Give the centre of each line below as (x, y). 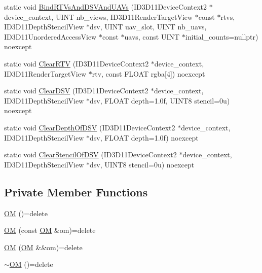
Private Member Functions (76, 192)
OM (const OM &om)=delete (50, 230)
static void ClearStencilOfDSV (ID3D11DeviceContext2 (90, 155)
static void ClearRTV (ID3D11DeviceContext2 (77, 63)
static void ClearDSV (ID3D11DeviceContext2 (76, 91)
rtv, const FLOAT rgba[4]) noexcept (148, 73)
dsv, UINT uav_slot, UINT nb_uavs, (148, 27)
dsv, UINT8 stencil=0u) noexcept (142, 164)
